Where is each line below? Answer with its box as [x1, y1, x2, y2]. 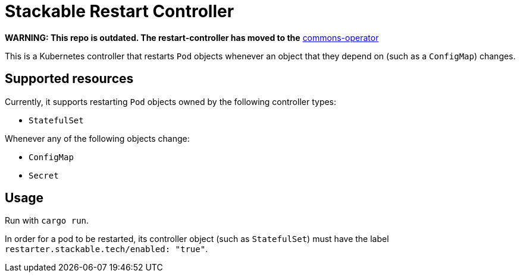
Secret [29, 170, 59, 180]
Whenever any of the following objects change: [5, 133, 190, 144]
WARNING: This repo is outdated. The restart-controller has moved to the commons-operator [5, 32, 379, 43]
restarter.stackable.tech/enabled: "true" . [5, 244, 208, 254]
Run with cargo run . [5, 215, 89, 226]
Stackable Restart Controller [5, 1, 234, 21]
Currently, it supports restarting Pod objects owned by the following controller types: [5, 96, 337, 107]
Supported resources [5, 71, 134, 87]
